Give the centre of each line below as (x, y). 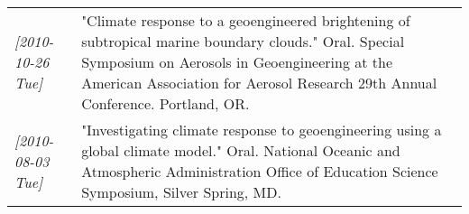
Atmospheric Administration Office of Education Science (260, 171)
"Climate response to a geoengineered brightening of (246, 20)
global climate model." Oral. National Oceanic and (241, 150)
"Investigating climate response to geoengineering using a (262, 130)
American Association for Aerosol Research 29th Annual (259, 83)
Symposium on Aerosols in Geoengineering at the (237, 62)
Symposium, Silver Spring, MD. (181, 192)
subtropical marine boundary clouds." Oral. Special (243, 41)
